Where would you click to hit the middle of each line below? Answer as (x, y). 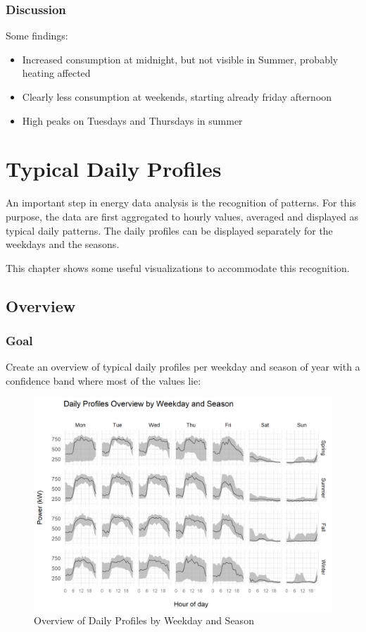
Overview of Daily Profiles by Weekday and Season (144, 620)
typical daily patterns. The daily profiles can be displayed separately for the (169, 230)
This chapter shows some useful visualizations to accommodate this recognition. (178, 267)
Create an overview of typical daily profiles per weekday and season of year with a (183, 367)
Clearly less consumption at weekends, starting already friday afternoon (177, 97)
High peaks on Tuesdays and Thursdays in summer (132, 120)
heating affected (56, 73)
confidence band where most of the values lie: (103, 380)
